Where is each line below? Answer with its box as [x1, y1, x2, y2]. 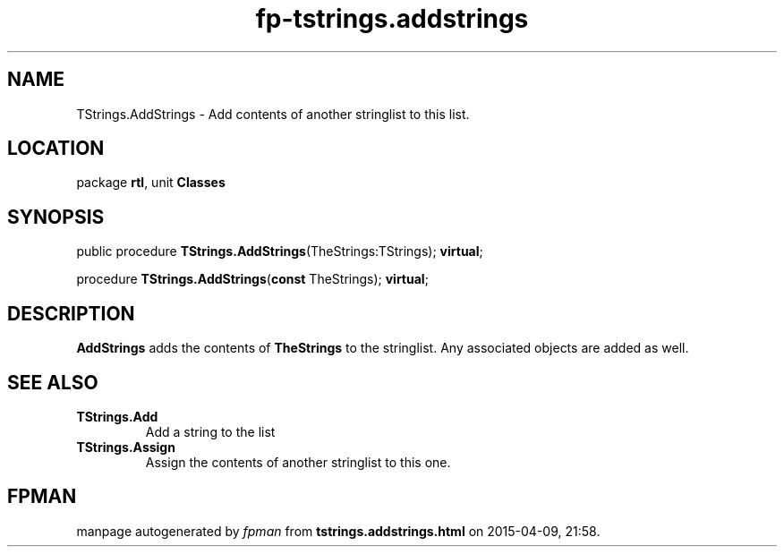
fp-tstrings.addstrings [255, 4, 529, 34]
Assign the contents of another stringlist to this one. [145, 454, 451, 470]
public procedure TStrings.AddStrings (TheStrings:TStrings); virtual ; [76, 243, 483, 260]
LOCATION [7, 137, 105, 160]
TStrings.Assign [76, 439, 175, 455]
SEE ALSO [7, 371, 98, 394]
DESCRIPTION [7, 302, 135, 325]
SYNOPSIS [7, 205, 105, 228]
